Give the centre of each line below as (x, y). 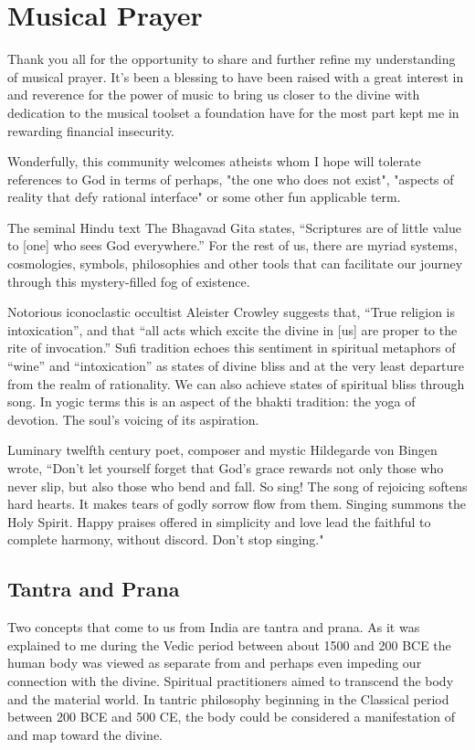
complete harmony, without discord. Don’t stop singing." (166, 539)
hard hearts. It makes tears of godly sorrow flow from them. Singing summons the (237, 504)
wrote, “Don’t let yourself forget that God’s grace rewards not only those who (226, 468)
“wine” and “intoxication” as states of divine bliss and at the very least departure (236, 366)
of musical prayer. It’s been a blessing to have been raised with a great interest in (236, 76)
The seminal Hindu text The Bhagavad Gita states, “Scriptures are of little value (234, 227)
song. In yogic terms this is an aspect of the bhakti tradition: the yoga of (211, 401)
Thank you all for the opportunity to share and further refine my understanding (232, 59)
